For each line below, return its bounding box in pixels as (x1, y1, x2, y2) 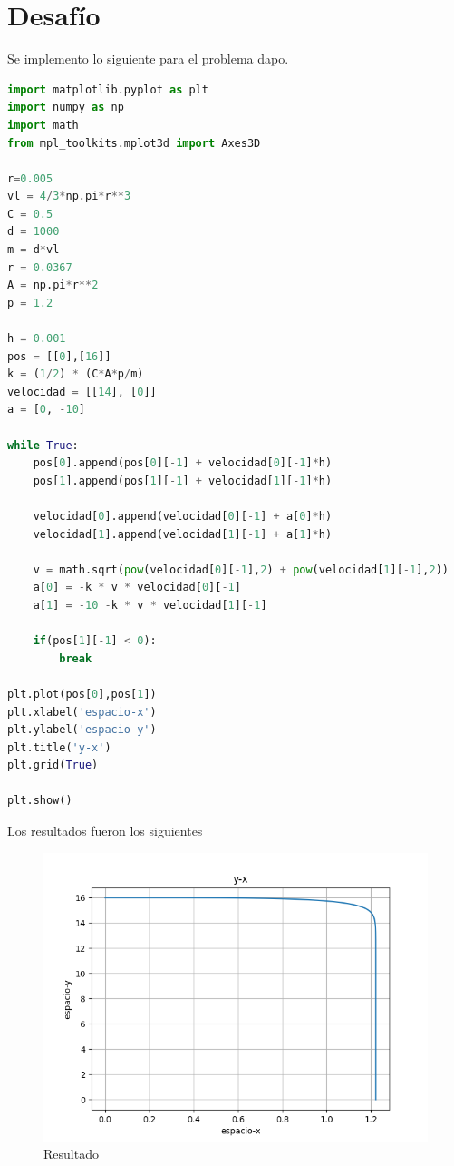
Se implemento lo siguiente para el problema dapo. (7, 49, 289, 68)
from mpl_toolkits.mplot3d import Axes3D (7, 136, 261, 150)
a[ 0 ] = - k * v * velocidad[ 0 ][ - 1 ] (33, 581, 241, 594)
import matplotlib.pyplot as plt (7, 83, 208, 96)
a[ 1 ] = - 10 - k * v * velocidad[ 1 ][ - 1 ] (33, 598, 267, 612)
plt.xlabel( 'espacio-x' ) (7, 705, 157, 719)
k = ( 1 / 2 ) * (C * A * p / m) (7, 367, 144, 381)
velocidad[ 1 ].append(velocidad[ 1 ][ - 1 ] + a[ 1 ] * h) (33, 527, 333, 541)
